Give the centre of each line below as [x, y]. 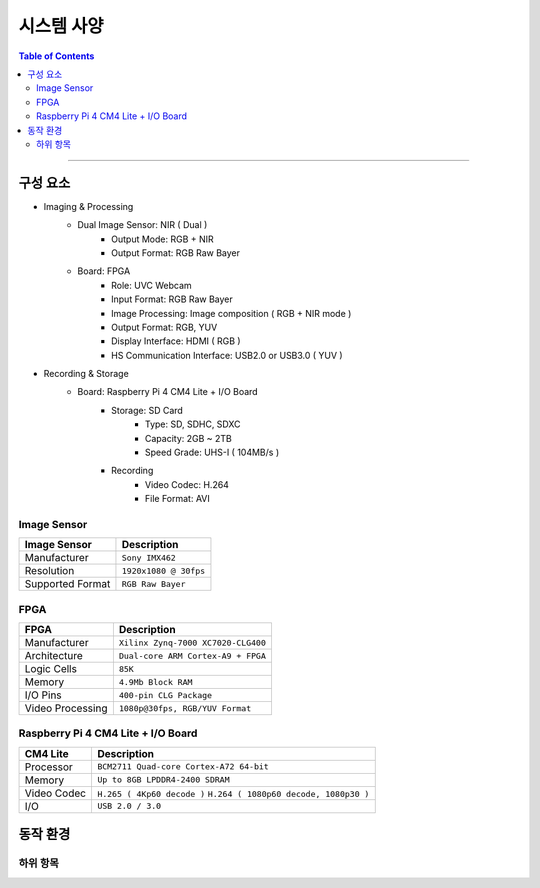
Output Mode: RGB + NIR [162, 239]
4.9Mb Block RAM [155, 681]
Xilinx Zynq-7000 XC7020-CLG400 [192, 642]
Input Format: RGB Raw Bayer [172, 299]
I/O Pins [43, 695]
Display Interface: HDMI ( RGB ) [176, 341]
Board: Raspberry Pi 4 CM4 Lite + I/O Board [168, 392]
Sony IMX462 [149, 557]
